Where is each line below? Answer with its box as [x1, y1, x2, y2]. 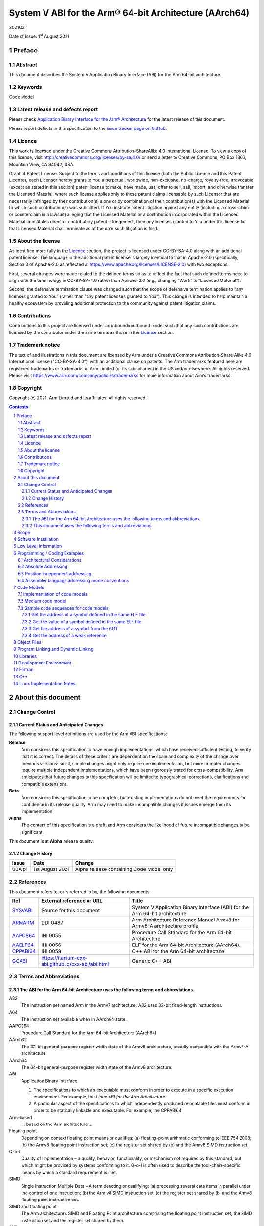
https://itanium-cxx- [41, 954, 88, 961]
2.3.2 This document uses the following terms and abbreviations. [22, 523, 153, 529]
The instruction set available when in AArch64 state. [21, 1016, 127, 1022]
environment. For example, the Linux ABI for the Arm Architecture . [33, 1094, 166, 1099]
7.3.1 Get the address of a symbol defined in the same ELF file [22, 612, 146, 618]
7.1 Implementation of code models [18, 591, 88, 597]
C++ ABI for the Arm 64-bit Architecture [132, 948, 225, 955]
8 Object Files [13, 639, 42, 645]
